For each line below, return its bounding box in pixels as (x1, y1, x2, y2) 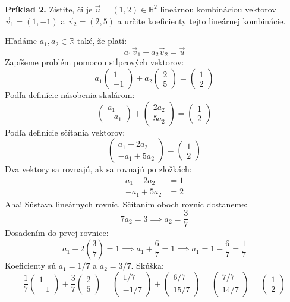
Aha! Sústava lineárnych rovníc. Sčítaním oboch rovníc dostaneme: (5, 197, 248, 210)
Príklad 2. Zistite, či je (5, 3, 93, 15)
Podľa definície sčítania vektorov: (5, 125, 125, 138)
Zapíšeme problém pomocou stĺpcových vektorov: (5, 56, 184, 68)
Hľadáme (5, 34, 37, 47)
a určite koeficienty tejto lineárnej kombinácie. (117, 14, 286, 27)
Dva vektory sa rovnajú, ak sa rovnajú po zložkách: (5, 163, 192, 175)
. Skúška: (131, 259, 164, 272)
